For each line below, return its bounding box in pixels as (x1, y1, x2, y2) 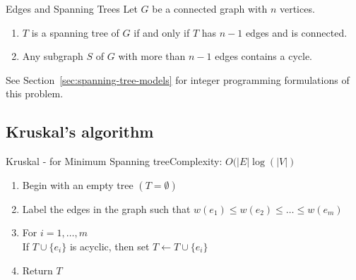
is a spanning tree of (31, 25, 119, 39)
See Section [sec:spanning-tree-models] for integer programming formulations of (6, 72, 350, 87)
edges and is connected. (245, 25, 348, 39)
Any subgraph (22, 49, 83, 63)
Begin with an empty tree (22, 177, 133, 192)
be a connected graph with (152, 1, 268, 16)
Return (22, 262, 53, 277)
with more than (118, 49, 186, 63)
